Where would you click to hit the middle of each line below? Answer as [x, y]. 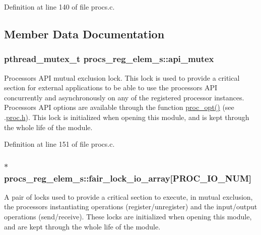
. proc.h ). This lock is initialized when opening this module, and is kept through [127, 117]
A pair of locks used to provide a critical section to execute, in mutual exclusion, [128, 196]
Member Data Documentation [84, 34]
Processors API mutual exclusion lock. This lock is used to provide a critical [122, 77]
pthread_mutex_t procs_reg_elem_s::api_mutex [109, 59]
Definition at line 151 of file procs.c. [59, 144]
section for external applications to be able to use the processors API [111, 87]
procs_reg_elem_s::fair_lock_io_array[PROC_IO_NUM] [128, 178]
